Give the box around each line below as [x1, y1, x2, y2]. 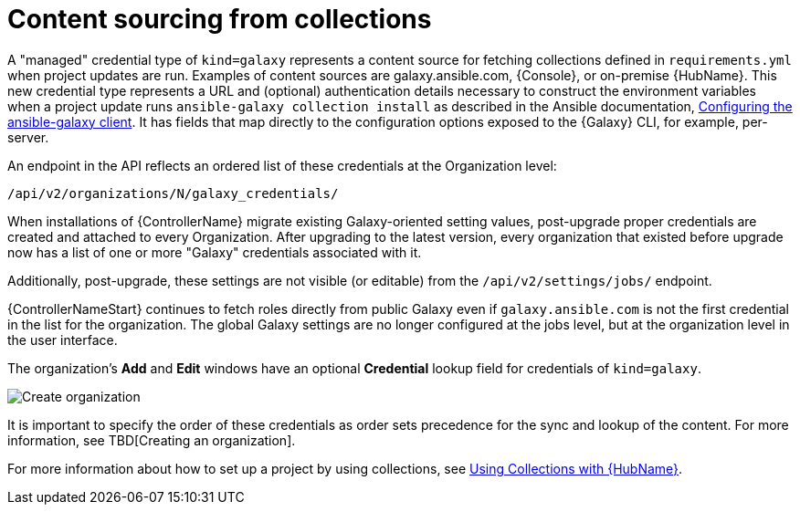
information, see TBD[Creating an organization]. [7, 432, 296, 448]
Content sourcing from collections [7, 4, 432, 35]
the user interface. [7, 331, 118, 348]
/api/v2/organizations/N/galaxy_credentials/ [7, 185, 339, 201]
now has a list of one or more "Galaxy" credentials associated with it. [7, 244, 422, 260]
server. [7, 129, 49, 145]
